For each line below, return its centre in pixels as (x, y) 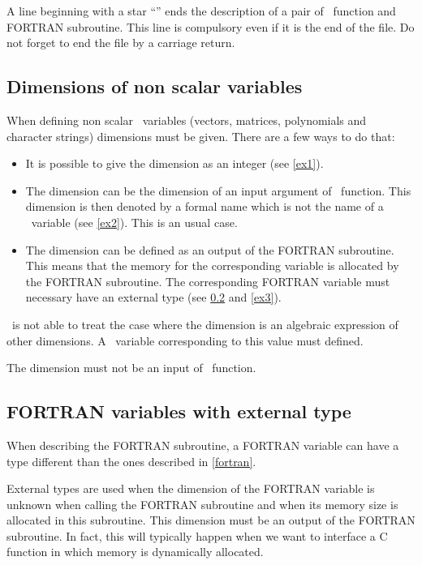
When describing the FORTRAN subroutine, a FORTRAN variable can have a (203, 445)
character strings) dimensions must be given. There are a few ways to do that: (201, 136)
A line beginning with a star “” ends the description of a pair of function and (201, 11)
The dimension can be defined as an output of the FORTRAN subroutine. (210, 249)
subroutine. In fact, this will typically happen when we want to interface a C (197, 535)
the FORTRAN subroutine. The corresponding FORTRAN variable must (208, 281)
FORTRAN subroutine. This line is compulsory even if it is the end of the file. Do (211, 26)
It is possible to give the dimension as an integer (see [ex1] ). (174, 163)
